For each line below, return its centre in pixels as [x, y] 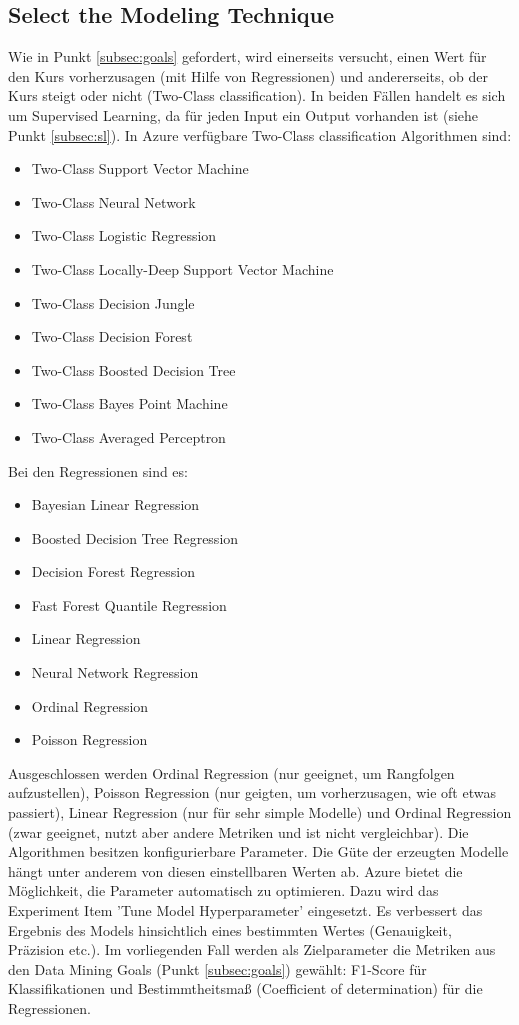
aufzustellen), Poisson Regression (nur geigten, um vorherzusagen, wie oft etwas [252, 792]
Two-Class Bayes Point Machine [129, 403]
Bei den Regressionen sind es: [98, 470]
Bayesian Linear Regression [115, 504]
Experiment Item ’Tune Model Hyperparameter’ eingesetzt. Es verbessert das [245, 910]
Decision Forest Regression [113, 571]
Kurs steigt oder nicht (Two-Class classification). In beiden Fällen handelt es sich [257, 95]
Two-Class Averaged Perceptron [128, 436]
